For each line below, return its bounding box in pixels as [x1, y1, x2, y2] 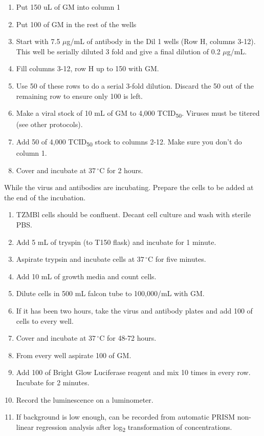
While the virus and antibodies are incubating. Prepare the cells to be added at [4, 182, 254, 193]
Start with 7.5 [16, 36, 60, 47]
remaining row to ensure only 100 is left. [16, 90, 143, 101]
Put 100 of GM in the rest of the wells [16, 18, 137, 29]
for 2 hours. [106, 164, 143, 175]
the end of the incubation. [4, 192, 86, 202]
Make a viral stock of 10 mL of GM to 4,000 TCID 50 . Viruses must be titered [16, 108, 260, 119]
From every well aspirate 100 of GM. [16, 349, 131, 360]
